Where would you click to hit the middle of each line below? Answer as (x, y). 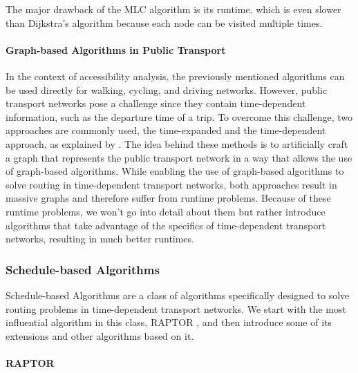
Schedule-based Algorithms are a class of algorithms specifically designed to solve (178, 295)
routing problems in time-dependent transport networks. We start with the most (176, 308)
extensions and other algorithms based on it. (100, 335)
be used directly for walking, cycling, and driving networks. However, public (167, 89)
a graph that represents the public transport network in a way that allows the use (179, 157)
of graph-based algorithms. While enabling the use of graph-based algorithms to (175, 171)
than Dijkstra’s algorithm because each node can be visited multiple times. (164, 22)
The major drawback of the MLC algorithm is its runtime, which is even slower (173, 9)
